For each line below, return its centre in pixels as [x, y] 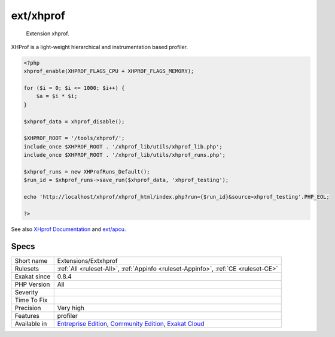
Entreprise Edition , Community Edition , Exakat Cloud [131, 323]
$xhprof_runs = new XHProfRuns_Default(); [87, 171]
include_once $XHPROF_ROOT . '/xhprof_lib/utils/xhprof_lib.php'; [123, 146]
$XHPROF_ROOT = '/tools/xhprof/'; [74, 138]
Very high [71, 308]
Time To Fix [31, 300]
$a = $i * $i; [57, 96]
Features [27, 315]
